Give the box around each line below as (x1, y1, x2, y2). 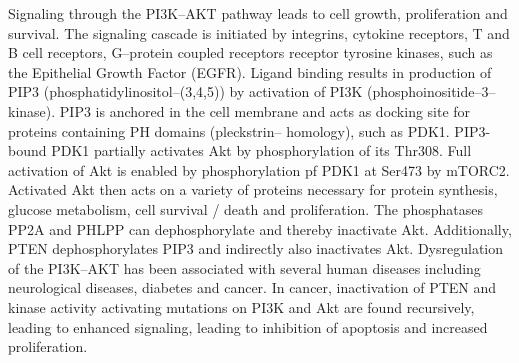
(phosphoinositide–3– (366, 81, 496, 102)
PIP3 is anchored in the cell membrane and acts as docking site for (59, 100, 471, 121)
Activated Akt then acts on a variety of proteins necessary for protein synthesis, (8, 179, 498, 200)
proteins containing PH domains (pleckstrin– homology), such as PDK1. (8, 120, 450, 141)
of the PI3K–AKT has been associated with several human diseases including (8, 257, 481, 278)
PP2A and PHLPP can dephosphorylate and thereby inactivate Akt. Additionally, (8, 218, 512, 239)
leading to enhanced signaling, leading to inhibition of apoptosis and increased (8, 316, 488, 337)
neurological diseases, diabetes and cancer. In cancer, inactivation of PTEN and (8, 277, 497, 298)
